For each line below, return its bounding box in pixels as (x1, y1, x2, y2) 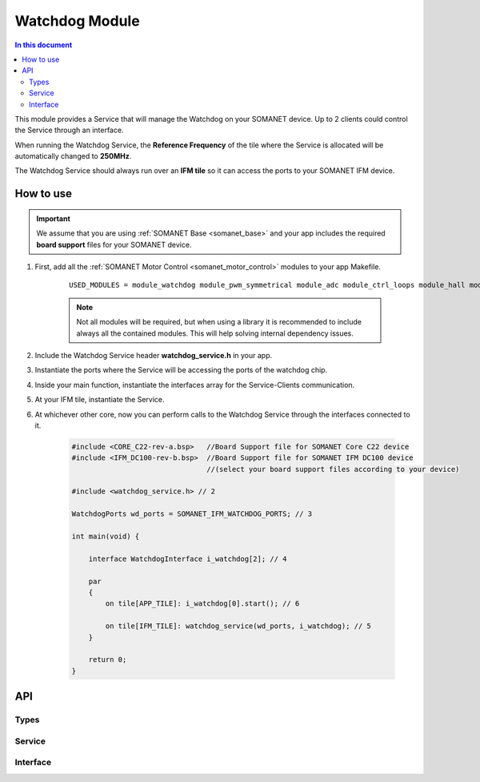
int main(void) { (71, 532, 140, 541)
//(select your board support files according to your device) (206, 465, 460, 474)
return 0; (88, 655, 127, 664)
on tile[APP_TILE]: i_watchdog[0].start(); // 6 (105, 599, 300, 608)
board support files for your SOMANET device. (36, 240, 192, 249)
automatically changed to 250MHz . (14, 151, 132, 161)
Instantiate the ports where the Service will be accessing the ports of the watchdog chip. (34, 365, 328, 375)
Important (36, 213, 71, 224)
